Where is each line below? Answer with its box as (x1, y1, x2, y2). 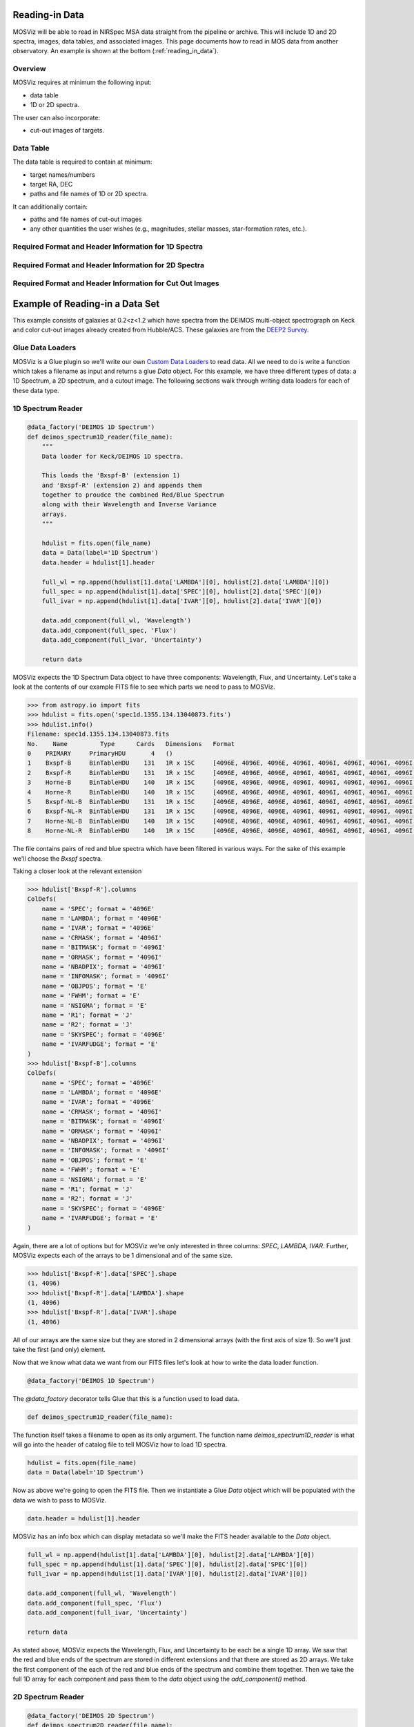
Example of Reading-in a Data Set (12, 298, 160, 309)
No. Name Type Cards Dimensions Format (27, 740, 235, 747)
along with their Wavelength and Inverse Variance (41, 501, 217, 508)
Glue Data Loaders (12, 343, 77, 352)
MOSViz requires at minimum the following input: (12, 78, 152, 86)
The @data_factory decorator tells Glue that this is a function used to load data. (12, 1394, 239, 1402)
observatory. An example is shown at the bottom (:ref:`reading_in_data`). (12, 47, 219, 55)
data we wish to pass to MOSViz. (12, 1496, 107, 1504)
